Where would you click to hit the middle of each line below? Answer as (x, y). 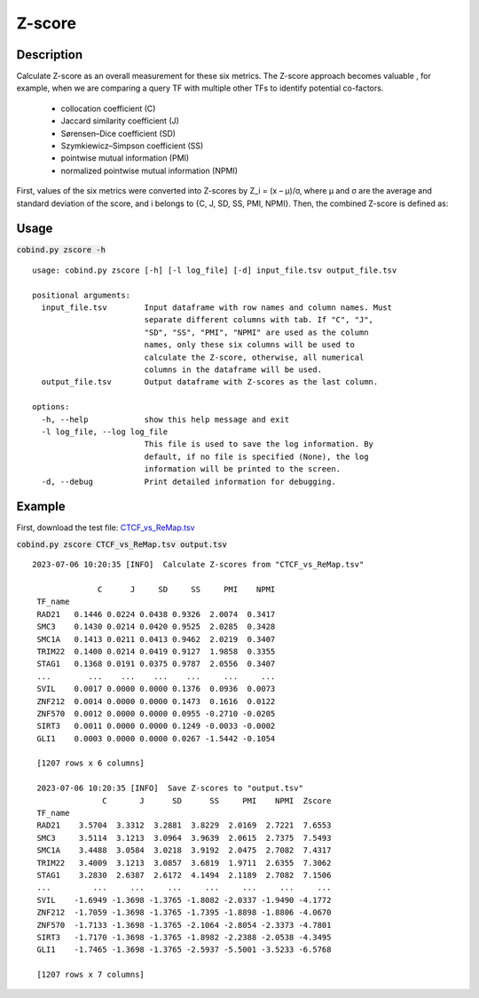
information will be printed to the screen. (243, 469)
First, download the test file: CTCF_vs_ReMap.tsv (106, 527)
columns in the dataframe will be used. (233, 370)
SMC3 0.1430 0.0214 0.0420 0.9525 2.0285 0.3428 (156, 627)
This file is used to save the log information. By (259, 444)
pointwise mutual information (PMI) (125, 158)
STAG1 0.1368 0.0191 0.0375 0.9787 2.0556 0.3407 (156, 664)
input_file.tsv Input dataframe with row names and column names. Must (217, 308)
